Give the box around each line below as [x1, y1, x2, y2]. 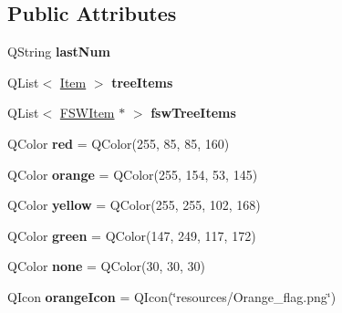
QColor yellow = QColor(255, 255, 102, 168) [7, 195, 261, 214]
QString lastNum [7, 42, 110, 61]
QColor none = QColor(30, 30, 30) [7, 256, 205, 276]
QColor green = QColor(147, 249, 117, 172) [7, 225, 256, 245]
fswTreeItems [150, 103, 236, 122]
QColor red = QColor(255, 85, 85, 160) [7, 133, 230, 152]
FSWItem [59, 103, 115, 122]
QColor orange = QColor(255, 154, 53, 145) [7, 164, 258, 183]
